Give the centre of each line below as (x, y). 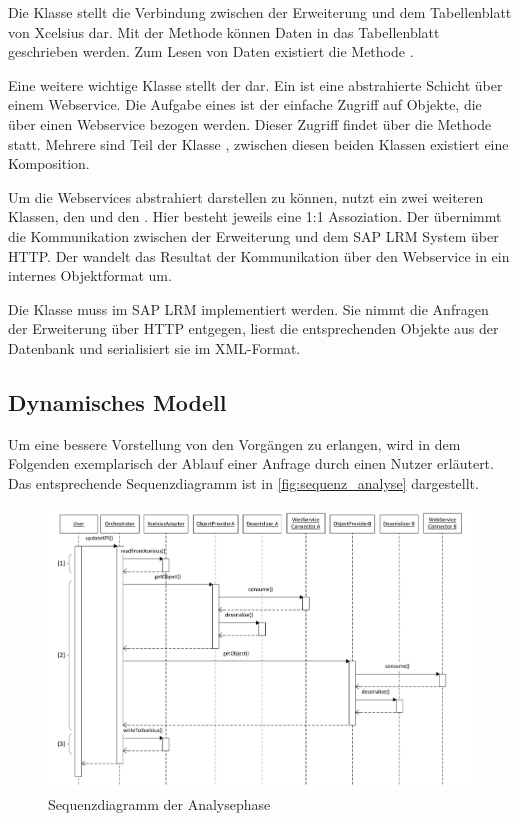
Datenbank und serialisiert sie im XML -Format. (154, 347)
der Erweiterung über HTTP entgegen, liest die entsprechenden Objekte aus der (253, 328)
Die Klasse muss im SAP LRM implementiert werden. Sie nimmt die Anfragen (248, 308)
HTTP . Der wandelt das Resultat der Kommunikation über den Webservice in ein (259, 255)
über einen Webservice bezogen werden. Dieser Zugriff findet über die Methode (250, 123)
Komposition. (49, 163)
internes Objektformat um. (90, 275)
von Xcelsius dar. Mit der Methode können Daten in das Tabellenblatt (224, 31)
